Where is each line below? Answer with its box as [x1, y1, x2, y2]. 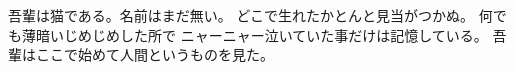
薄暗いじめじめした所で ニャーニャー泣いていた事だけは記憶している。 [21, 24, 488, 45]
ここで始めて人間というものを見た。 [35, 44, 274, 65]
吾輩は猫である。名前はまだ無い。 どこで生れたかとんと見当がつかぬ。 [8, 5, 475, 25]
